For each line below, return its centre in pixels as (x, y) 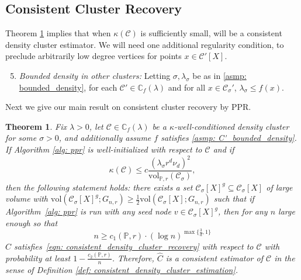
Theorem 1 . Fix (36, 126)
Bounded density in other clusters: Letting (95, 75)
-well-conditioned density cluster (232, 126)
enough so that (32, 222)
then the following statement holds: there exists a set (99, 187)
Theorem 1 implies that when (58, 33)
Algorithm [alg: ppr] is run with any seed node (88, 211)
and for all (187, 87)
